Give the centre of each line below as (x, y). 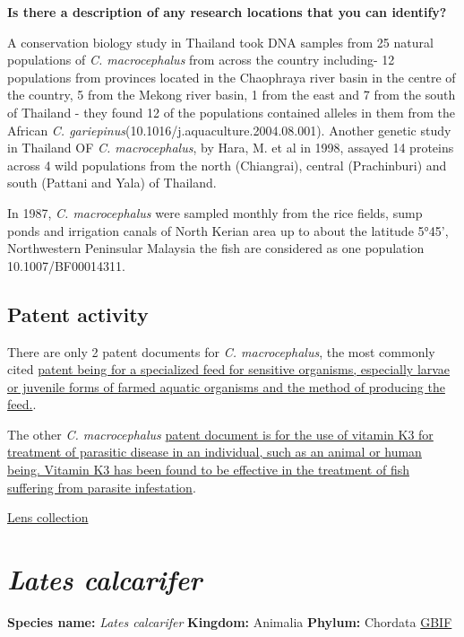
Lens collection (48, 517)
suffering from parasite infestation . (102, 487)
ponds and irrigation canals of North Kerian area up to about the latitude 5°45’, (228, 230)
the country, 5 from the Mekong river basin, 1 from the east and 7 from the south (232, 95)
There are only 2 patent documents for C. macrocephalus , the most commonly (221, 351)
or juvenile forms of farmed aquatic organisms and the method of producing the (226, 386)
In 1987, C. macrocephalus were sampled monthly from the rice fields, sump (215, 212)
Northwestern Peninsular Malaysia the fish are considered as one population (216, 248)
